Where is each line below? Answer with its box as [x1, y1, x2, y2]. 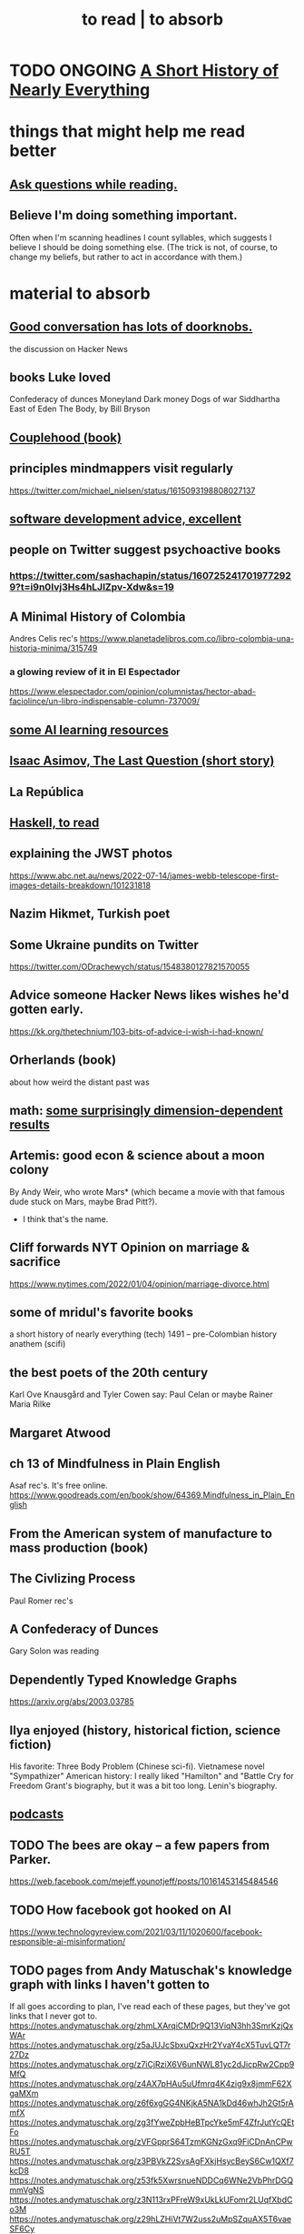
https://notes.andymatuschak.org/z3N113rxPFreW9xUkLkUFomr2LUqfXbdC [9, 2194, 293, 2205]
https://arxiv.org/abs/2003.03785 [9, 1696, 134, 1707]
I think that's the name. [22, 1213, 109, 1224]
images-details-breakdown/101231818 [9, 879, 152, 891]
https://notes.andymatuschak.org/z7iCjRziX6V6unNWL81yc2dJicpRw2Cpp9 [9, 2058, 295, 2069]
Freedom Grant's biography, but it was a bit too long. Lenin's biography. [9, 1780, 278, 1792]
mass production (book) [9, 1540, 149, 1555]
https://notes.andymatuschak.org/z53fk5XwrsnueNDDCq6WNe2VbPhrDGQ [9, 2175, 293, 2186]
